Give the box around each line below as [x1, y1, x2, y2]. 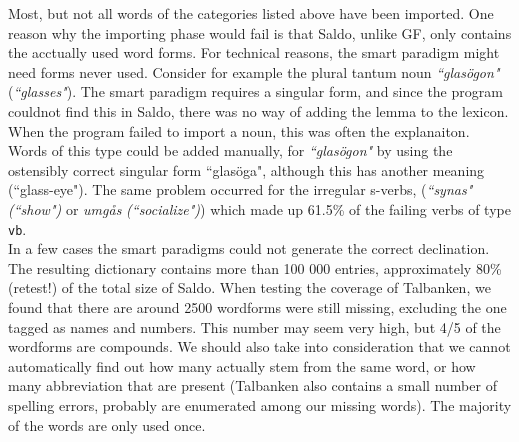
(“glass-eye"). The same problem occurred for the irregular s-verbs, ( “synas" [8, 179, 473, 200]
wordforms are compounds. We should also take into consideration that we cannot [8, 336, 511, 357]
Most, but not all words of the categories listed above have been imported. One [8, 3, 494, 23]
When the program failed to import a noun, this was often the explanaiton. [8, 120, 470, 141]
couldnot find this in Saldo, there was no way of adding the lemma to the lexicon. [8, 100, 509, 121]
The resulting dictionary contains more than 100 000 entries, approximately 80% [8, 257, 502, 278]
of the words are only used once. [8, 414, 206, 435]
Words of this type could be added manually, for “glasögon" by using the [8, 140, 453, 161]
